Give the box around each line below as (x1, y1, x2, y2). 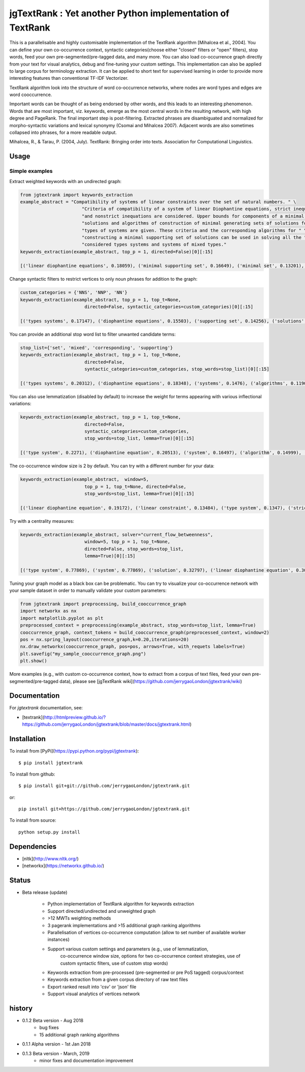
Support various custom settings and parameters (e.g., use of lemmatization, (47, 946, 208, 952)
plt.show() (20, 658, 47, 664)
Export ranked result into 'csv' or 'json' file (47, 984, 137, 990)
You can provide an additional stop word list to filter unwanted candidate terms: (9, 331, 176, 337)
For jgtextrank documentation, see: (9, 705, 83, 711)
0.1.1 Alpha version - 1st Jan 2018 (22, 1041, 91, 1047)
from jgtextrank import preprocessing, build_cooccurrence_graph (20, 601, 187, 607)
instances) (47, 936, 70, 943)
